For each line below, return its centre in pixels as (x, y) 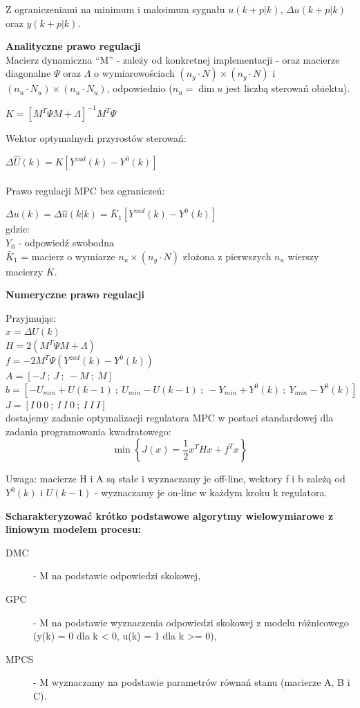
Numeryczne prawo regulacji (75, 294)
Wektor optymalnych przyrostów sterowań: (96, 138)
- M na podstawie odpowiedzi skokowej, (117, 575)
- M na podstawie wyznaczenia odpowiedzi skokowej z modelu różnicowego (191, 622)
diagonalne (28, 73)
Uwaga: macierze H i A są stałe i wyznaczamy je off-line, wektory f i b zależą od (176, 479)
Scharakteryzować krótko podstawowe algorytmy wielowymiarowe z (170, 515)
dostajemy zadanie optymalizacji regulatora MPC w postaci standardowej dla (170, 418)
